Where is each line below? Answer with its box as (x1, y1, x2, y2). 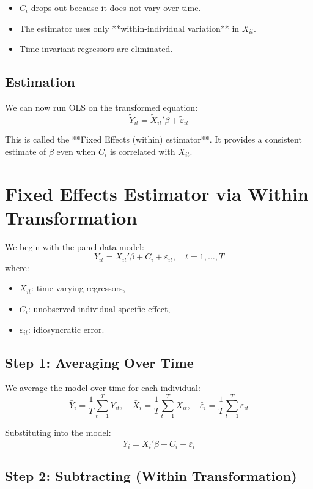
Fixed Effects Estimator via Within (5, 181, 309, 206)
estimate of (5, 144, 46, 157)
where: (5, 261, 29, 274)
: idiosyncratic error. (28, 323, 105, 335)
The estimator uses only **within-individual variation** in (19, 21, 240, 34)
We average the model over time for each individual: (5, 381, 201, 394)
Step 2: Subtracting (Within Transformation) (5, 466, 297, 485)
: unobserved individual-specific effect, (28, 302, 171, 315)
